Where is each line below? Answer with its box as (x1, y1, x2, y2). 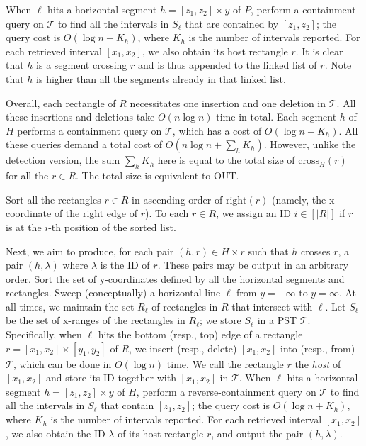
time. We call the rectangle (166, 356, 284, 371)
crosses (301, 243, 331, 258)
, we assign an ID (216, 206, 291, 221)
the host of (294, 356, 341, 371)
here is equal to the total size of (157, 152, 295, 167)
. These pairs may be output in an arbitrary (157, 257, 349, 272)
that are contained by (185, 16, 279, 30)
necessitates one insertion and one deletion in (130, 95, 326, 110)
